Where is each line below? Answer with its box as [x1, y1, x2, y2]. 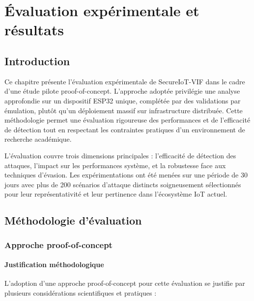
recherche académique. [4, 134, 72, 144]
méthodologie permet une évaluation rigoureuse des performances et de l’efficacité [4, 115, 251, 125]
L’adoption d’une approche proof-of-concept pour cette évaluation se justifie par [4, 278, 245, 288]
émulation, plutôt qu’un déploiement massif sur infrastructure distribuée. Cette [4, 105, 243, 115]
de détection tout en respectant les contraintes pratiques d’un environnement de [4, 124, 245, 134]
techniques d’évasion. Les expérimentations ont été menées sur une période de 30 [4, 170, 248, 180]
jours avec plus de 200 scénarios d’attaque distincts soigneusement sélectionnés [4, 179, 241, 189]
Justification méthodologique [4, 259, 104, 270]
